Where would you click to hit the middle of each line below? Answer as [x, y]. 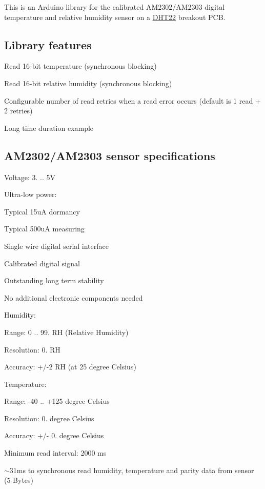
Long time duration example [49, 128]
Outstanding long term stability [54, 280]
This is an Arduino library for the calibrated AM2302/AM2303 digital [115, 7]
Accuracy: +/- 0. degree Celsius [54, 435]
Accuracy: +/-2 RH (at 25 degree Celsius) [70, 367]
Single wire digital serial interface [56, 246]
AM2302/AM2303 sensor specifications [110, 155]
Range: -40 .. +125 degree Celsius [57, 401]
